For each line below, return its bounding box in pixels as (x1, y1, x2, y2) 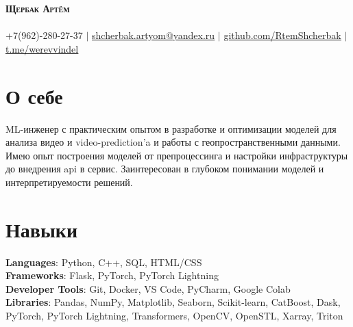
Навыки (5, 215, 78, 243)
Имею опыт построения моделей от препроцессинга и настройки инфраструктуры (5, 148, 348, 162)
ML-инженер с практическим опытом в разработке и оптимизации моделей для (5, 121, 337, 135)
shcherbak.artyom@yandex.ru (92, 28, 215, 42)
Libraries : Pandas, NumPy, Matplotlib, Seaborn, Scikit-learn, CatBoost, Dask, (5, 295, 341, 309)
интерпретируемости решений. (5, 174, 133, 189)
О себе (5, 81, 63, 109)
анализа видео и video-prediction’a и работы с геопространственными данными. (5, 135, 341, 149)
